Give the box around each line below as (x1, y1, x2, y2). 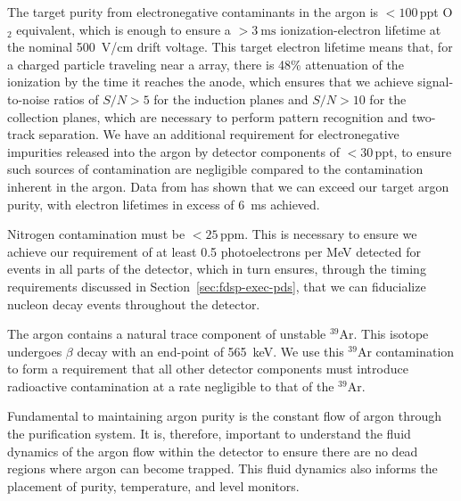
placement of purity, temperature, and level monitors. (7, 476, 300, 495)
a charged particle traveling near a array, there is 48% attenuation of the (7, 54, 404, 73)
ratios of (54, 89, 99, 108)
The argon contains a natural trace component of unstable (7, 324, 326, 343)
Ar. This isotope (339, 324, 429, 343)
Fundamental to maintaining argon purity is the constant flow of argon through (7, 407, 442, 425)
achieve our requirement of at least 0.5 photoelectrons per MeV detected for (7, 242, 421, 260)
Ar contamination (357, 341, 455, 360)
